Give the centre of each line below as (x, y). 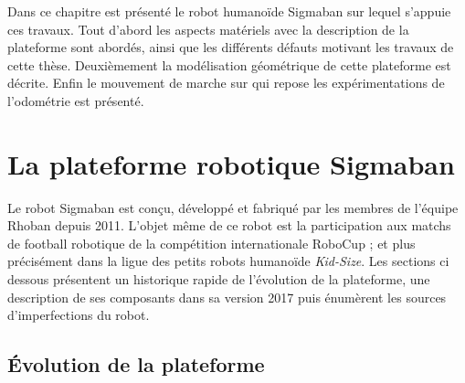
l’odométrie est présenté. (76, 100)
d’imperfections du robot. (79, 315)
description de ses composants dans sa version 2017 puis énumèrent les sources (227, 297)
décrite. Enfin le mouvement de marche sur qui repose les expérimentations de (226, 83)
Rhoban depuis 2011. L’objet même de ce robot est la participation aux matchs (229, 225)
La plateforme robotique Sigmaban (231, 163)
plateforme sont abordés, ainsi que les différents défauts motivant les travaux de (231, 47)
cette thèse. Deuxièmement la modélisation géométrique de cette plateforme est (229, 64)
